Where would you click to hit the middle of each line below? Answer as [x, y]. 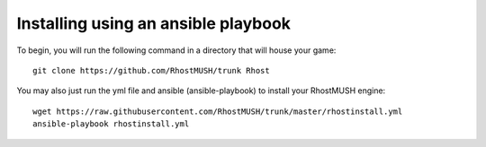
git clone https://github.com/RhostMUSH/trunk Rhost [151, 70]
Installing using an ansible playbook [154, 23]
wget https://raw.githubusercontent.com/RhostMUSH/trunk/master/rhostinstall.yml [218, 111]
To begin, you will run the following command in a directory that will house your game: [176, 50]
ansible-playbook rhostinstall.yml [111, 124]
